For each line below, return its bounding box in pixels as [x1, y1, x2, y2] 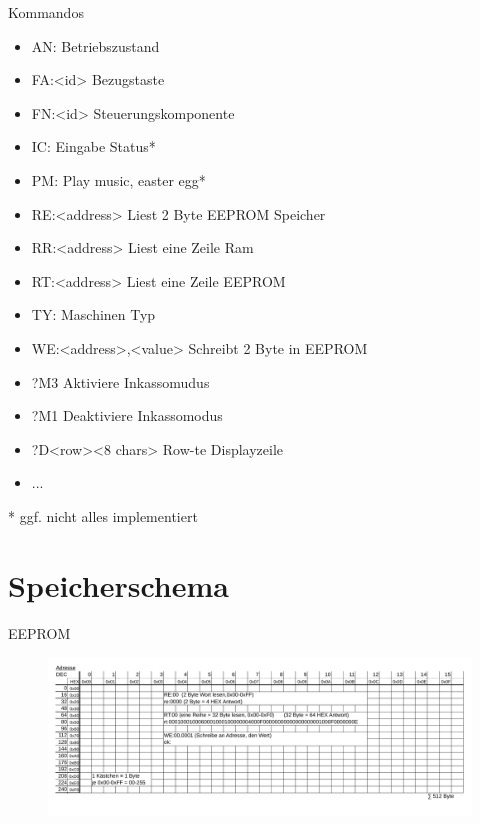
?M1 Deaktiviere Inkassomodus [31, 405, 223, 426]
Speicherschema [8, 564, 229, 605]
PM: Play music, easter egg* [31, 169, 206, 190]
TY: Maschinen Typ [31, 304, 156, 325]
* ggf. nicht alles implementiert [8, 505, 198, 526]
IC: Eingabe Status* [31, 136, 156, 157]
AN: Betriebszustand [31, 35, 160, 56]
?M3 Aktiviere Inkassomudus [31, 371, 210, 392]
